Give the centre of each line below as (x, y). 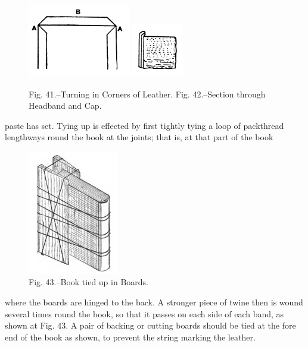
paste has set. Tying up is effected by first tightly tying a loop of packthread (144, 125)
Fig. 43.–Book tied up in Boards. (88, 282)
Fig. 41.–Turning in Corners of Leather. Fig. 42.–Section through (147, 94)
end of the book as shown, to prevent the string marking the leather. (130, 337)
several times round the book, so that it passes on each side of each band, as (144, 313)
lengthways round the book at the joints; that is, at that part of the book (139, 137)
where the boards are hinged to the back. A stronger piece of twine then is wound (154, 302)
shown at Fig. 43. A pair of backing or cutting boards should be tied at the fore (150, 325)
